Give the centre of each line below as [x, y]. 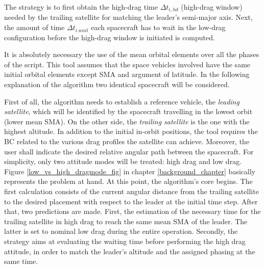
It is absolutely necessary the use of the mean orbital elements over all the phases [132, 54]
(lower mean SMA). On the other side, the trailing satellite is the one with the [127, 121]
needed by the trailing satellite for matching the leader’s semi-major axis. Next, [128, 17]
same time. [21, 261]
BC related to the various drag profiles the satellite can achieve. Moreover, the [127, 141]
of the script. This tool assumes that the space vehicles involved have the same [127, 64]
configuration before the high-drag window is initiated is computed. [110, 37]
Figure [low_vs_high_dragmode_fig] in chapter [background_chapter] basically [130, 171]
